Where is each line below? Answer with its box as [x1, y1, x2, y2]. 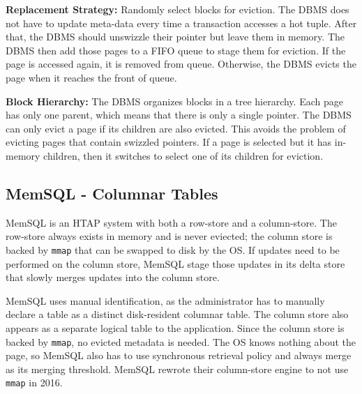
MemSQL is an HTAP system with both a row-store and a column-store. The [6, 215, 337, 229]
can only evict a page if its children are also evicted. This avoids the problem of [6, 121, 346, 135]
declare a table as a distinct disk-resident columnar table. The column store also [6, 307, 349, 321]
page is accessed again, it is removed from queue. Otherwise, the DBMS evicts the [6, 56, 356, 71]
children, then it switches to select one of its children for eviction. [43, 148, 324, 162]
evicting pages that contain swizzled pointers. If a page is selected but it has [6, 135, 332, 149]
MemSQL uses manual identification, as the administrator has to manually [6, 293, 325, 308]
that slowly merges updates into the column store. [6, 270, 220, 285]
